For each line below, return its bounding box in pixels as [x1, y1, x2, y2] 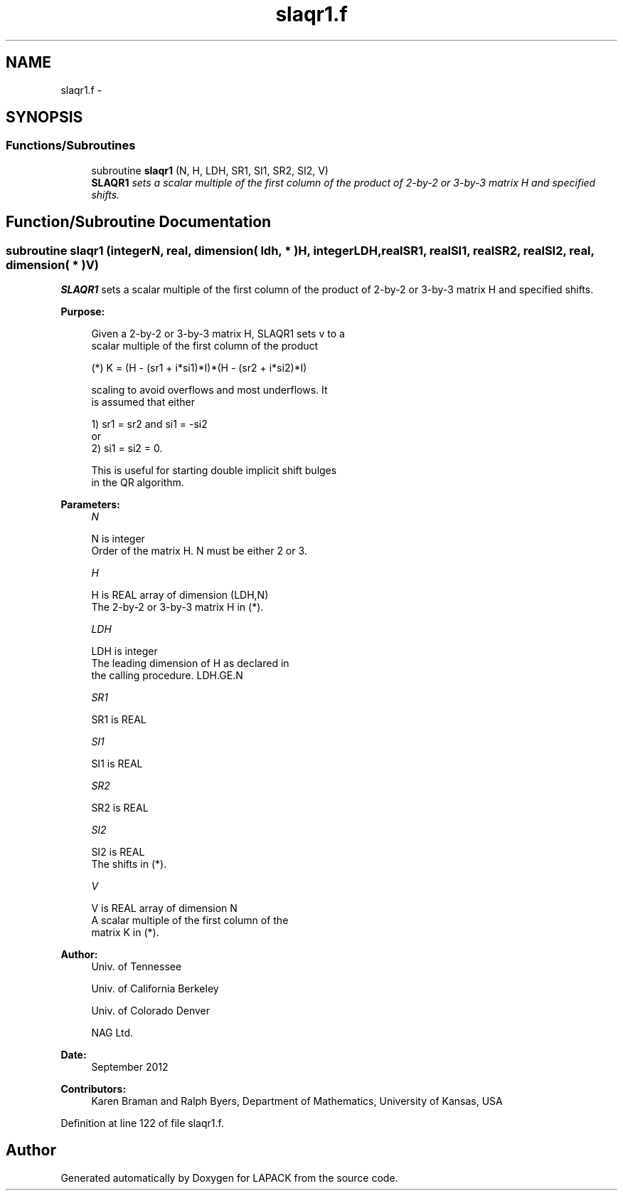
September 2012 [91, 1061, 169, 1074]
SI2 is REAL [91, 846, 145, 859]
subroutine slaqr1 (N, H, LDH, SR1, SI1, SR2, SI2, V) [91, 164, 329, 177]
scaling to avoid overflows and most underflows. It [91, 384, 328, 397]
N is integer [91, 533, 145, 545]
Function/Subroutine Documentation [6, 213, 272, 231]
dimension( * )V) [6, 257, 100, 272]
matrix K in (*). [91, 926, 159, 939]
